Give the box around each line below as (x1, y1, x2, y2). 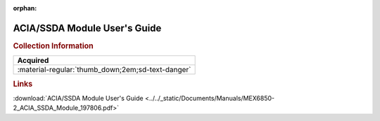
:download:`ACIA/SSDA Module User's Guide (13, 94, 144, 102)
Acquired (17, 56, 49, 66)
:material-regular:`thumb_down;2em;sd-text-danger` (17, 65, 191, 75)
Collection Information (13, 41, 94, 50)
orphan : (13, 4, 37, 12)
